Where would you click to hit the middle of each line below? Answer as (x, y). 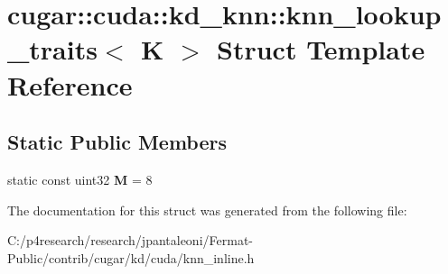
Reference (70, 84)
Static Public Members (117, 142)
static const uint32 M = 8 (80, 179)
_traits (52, 49)
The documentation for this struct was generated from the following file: (207, 210)
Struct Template (321, 49)
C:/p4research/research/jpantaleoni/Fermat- (130, 240)
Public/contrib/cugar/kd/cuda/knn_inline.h (131, 257)
